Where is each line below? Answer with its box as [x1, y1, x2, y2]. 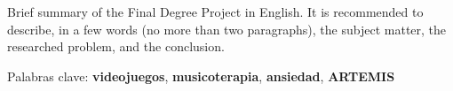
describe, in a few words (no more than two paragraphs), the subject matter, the [7, 19, 447, 38]
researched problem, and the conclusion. [7, 37, 225, 56]
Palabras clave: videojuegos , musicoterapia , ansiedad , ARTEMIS [7, 66, 395, 85]
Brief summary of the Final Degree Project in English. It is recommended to [7, 3, 424, 20]
